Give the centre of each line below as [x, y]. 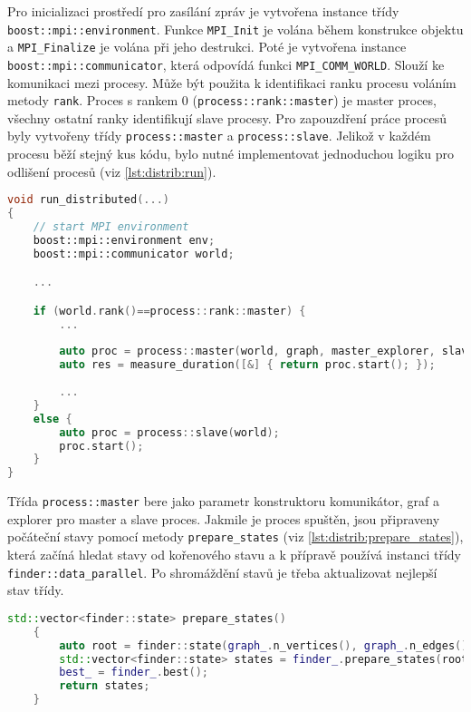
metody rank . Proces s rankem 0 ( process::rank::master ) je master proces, [222, 100]
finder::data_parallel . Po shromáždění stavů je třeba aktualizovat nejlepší [222, 572]
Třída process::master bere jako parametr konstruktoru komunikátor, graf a [223, 501]
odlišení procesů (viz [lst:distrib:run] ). [112, 171]
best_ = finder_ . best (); [134, 673]
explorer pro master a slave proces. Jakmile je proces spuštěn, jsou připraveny [224, 518]
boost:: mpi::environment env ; [124, 240]
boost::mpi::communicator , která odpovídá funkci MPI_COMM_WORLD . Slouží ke [226, 64]
